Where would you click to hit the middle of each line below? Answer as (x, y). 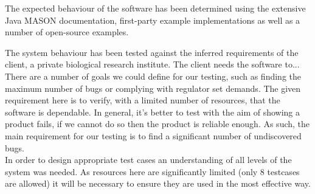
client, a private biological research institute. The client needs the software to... (152, 64)
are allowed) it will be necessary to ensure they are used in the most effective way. (158, 183)
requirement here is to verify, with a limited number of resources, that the (143, 100)
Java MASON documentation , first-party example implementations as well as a (153, 20)
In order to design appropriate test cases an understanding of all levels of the (148, 160)
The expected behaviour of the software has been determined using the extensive (155, 8)
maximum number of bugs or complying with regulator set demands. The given (153, 88)
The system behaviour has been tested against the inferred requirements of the (152, 52)
